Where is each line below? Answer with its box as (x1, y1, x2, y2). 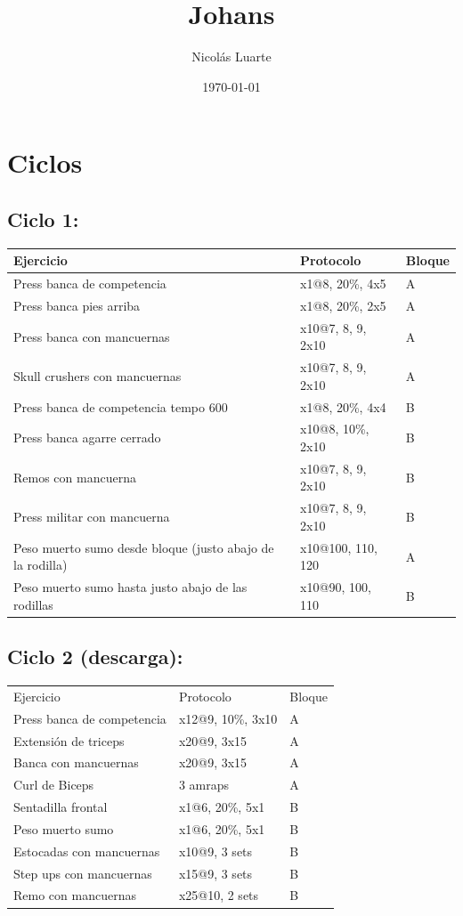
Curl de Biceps (13, 775, 94, 794)
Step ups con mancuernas (13, 863, 152, 882)
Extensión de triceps (13, 731, 125, 750)
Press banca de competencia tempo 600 (13, 397, 228, 416)
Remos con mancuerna (13, 467, 136, 486)
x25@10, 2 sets (178, 886, 259, 904)
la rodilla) (13, 555, 68, 574)
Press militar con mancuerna (13, 507, 170, 526)
